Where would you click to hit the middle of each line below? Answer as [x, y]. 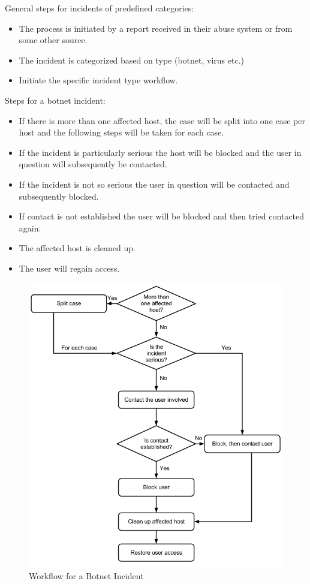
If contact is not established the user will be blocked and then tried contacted [161, 216]
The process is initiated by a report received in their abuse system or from [156, 28]
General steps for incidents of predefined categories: [100, 8]
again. [30, 228]
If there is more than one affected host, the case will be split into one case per [162, 120]
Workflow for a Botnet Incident [86, 575]
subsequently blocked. [59, 196]
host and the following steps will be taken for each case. [121, 132]
